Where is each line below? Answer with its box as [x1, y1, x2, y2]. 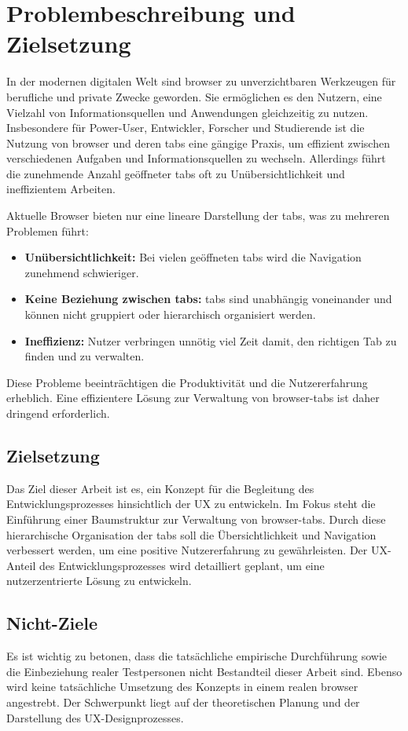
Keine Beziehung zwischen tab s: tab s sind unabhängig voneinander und [24, 291, 392, 307]
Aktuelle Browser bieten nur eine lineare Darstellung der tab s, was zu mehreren [6, 207, 390, 224]
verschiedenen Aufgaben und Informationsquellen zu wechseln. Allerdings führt [6, 150, 386, 166]
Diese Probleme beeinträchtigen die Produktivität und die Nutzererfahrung [6, 374, 368, 390]
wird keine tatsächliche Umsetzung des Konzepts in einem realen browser [6, 678, 358, 695]
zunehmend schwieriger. [24, 264, 139, 280]
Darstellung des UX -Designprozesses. [6, 709, 184, 726]
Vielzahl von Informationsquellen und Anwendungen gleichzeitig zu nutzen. [6, 104, 369, 120]
